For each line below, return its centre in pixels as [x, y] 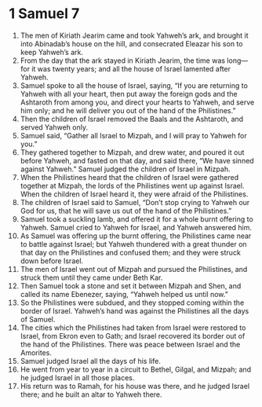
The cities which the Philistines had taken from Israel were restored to [133, 328]
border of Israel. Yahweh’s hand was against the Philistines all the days [135, 310]
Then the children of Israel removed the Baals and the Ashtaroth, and [132, 119]
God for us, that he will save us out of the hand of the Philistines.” [126, 211]
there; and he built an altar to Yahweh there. [91, 394]
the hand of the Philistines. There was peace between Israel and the [130, 344]
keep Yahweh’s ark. [51, 52]
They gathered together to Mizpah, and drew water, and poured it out [132, 152]
